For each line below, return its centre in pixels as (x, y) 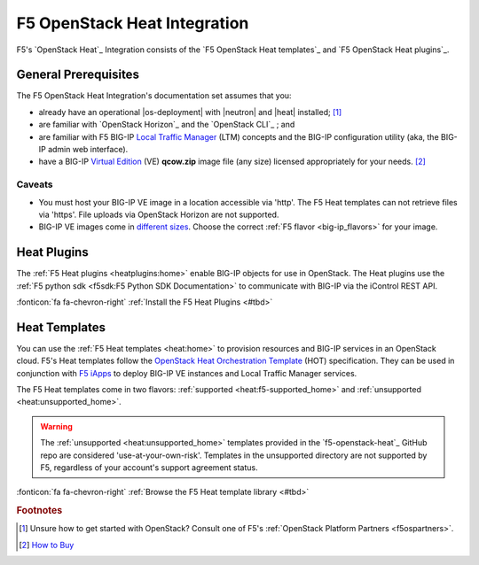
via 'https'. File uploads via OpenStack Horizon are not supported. (159, 214)
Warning (56, 426)
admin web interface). (88, 150)
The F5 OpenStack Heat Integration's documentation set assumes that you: (154, 96)
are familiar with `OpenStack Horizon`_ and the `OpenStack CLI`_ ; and (167, 125)
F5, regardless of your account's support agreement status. (149, 468)
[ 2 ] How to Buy (47, 545)
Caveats (35, 184)
